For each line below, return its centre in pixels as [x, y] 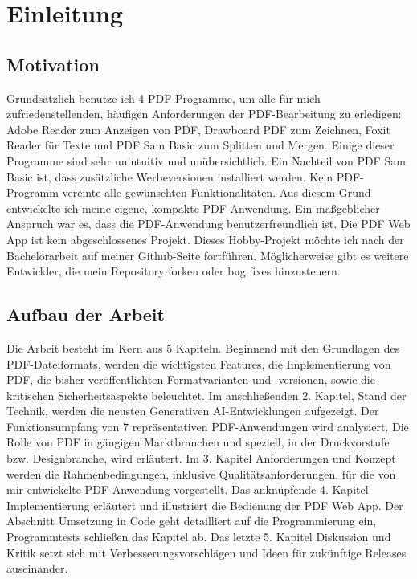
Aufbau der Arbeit [86, 314]
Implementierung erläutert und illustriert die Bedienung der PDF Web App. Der [205, 505]
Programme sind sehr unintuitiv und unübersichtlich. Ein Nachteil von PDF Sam [206, 160]
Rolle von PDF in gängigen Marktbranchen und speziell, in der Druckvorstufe [198, 442]
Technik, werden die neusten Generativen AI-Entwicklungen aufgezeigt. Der [193, 411]
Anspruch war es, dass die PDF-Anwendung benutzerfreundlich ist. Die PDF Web [208, 224]
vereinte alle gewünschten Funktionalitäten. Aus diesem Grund [217, 192]
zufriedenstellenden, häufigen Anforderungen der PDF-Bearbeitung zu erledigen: [204, 114]
